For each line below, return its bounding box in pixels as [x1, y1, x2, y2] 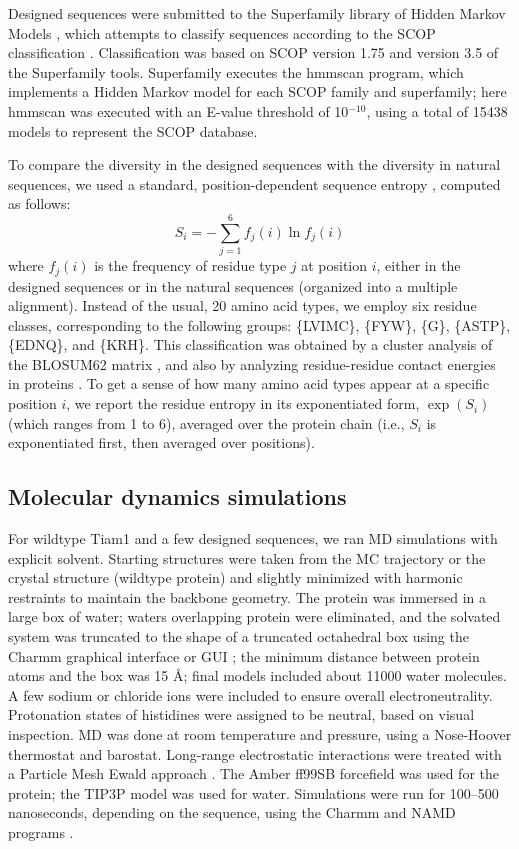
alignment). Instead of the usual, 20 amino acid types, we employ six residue [8, 295, 477, 316]
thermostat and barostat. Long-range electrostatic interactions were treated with [8, 743, 502, 764]
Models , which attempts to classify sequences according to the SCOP [8, 22, 436, 43]
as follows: [8, 193, 71, 214]
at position [301, 255, 368, 276]
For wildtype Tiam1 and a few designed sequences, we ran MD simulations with [8, 528, 498, 549]
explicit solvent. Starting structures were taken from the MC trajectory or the [8, 547, 486, 568]
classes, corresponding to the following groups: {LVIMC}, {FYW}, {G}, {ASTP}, [8, 314, 511, 335]
